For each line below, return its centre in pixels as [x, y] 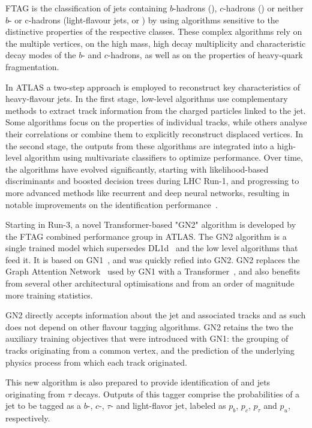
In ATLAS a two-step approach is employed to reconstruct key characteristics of [153, 87]
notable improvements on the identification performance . [112, 204]
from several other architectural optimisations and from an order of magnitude [150, 283]
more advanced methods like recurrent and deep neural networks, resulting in [148, 192]
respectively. [28, 418]
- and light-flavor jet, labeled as [168, 406]
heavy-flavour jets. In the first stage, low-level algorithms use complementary [147, 99]
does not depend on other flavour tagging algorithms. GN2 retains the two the [149, 326]
